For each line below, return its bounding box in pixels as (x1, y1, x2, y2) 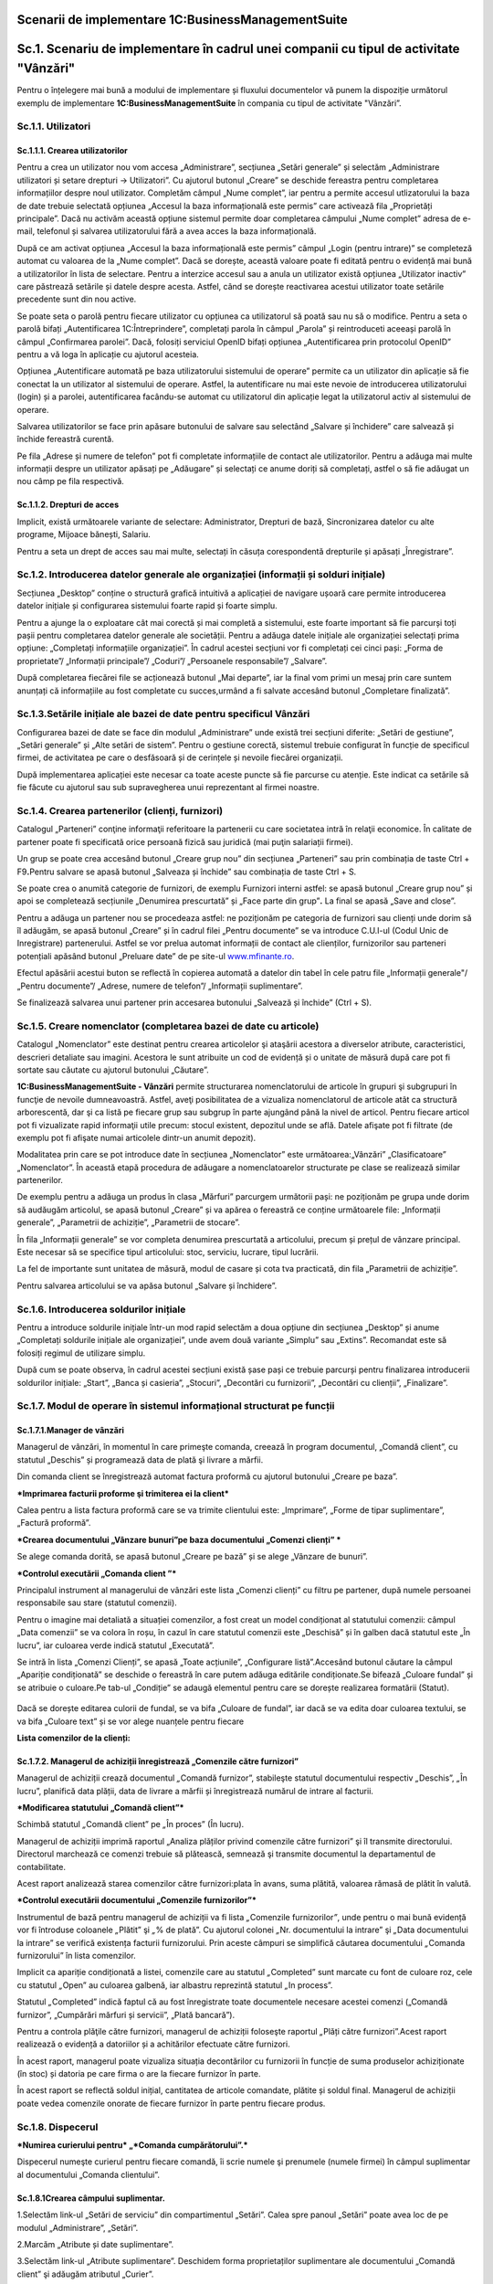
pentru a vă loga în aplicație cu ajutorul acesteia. (16, 348, 200, 360)
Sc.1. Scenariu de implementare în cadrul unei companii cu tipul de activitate (16, 41, 460, 57)
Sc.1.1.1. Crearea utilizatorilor (16, 145, 128, 156)
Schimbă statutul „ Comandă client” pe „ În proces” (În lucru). (16, 1819, 245, 1830)
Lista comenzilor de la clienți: (16, 1732, 131, 1743)
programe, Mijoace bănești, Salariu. (16, 529, 151, 540)
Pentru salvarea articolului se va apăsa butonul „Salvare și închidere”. (16, 1280, 278, 1291)
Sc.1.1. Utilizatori (16, 120, 91, 132)
